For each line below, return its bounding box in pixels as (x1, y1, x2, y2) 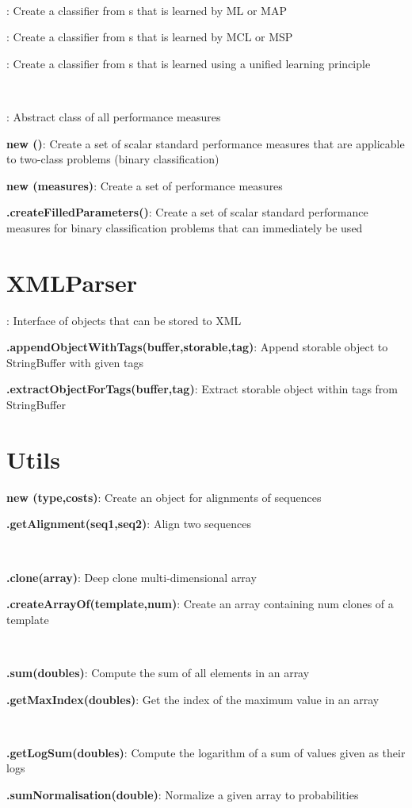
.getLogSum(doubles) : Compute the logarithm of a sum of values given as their (6, 744, 406, 760)
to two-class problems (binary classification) (6, 151, 219, 167)
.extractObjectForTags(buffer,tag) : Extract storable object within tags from (6, 381, 399, 397)
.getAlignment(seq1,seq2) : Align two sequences (6, 515, 251, 532)
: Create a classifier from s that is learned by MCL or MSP (6, 29, 293, 45)
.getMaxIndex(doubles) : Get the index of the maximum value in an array (6, 691, 380, 707)
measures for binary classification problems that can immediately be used (6, 219, 363, 236)
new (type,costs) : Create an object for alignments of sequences (6, 488, 322, 505)
